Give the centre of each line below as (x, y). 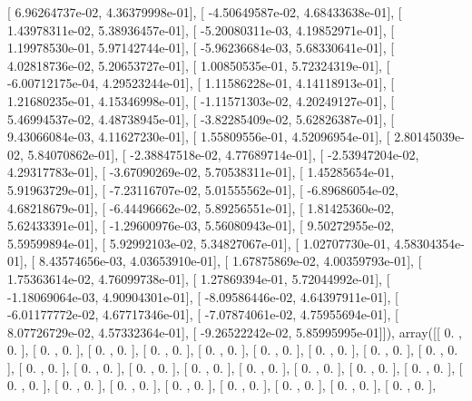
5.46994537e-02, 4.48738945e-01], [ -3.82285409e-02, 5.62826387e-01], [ (201, 118)
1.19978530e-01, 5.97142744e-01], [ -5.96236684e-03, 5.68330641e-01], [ (201, 48)
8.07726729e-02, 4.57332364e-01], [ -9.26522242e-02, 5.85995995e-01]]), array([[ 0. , (235, 332)
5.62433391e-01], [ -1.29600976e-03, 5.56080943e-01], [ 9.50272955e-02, (201, 225)
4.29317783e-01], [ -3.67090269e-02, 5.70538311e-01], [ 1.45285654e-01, (201, 172)
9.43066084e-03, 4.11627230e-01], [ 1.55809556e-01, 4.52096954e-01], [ (199, 137)
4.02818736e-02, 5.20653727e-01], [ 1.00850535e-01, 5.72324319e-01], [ (199, 65)
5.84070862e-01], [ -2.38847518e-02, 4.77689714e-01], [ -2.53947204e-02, (223, 154)
